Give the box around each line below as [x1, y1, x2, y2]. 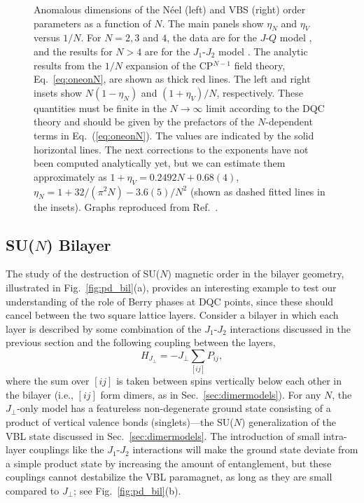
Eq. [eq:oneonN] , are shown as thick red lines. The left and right [34, 71, 311, 86]
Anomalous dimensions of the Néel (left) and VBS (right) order [34, 2, 306, 16]
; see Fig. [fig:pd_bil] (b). [73, 483, 181, 497]
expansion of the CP [125, 57, 213, 72]
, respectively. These [216, 85, 303, 99]
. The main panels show [162, 15, 264, 30]
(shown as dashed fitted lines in [190, 184, 325, 198]
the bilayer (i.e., [6, 387, 73, 401]
